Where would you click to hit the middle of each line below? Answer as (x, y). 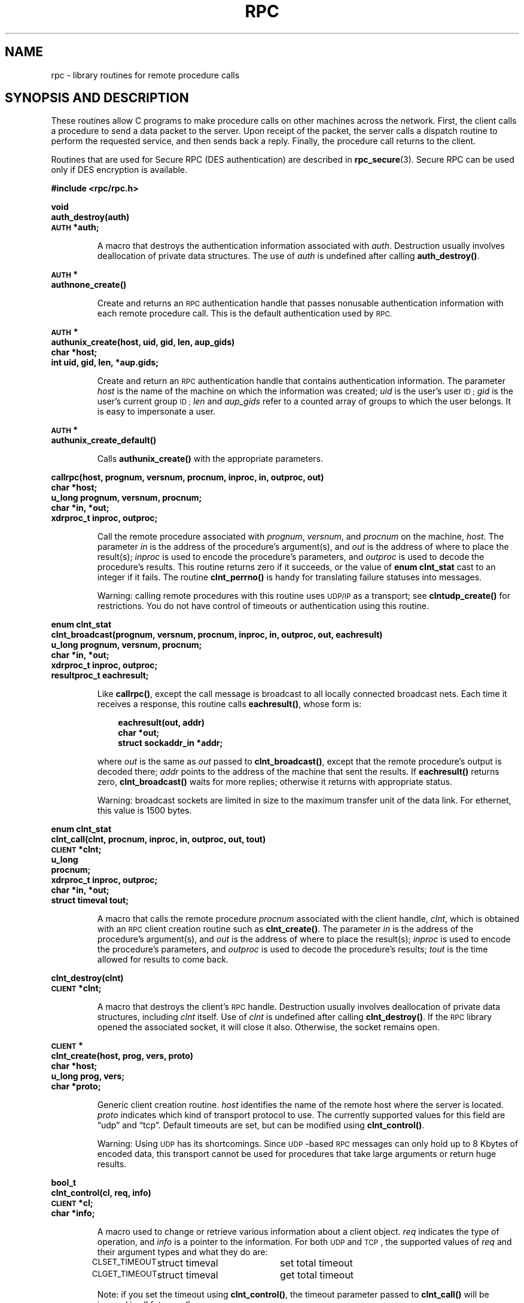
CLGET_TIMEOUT (124, 1274)
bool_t (64, 1183)
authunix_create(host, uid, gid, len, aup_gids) (143, 342)
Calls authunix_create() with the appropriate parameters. (210, 459)
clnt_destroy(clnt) (87, 978)
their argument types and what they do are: (182, 1252)
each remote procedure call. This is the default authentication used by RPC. (245, 313)
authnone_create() (89, 285)
